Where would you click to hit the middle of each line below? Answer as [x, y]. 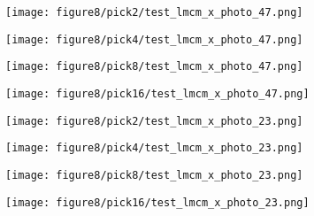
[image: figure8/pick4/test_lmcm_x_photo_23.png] [154, 148]
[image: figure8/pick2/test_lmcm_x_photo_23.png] [154, 121]
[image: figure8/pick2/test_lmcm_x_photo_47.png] [154, 12]
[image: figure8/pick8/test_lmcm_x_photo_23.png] [154, 175]
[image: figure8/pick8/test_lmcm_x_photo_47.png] [154, 67]
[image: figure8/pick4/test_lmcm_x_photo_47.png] [154, 39]
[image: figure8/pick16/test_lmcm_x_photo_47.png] [157, 93]
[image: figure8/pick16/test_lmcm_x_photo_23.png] [157, 202]
